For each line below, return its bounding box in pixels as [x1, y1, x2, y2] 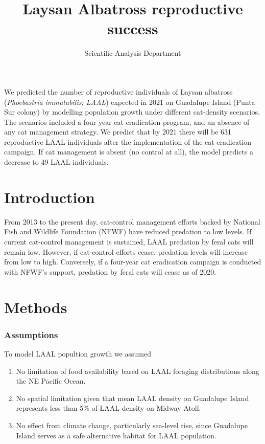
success [107, 18, 158, 39]
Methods [4, 296, 67, 317]
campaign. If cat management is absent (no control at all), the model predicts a [4, 146, 253, 157]
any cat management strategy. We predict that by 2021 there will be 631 [4, 126, 232, 137]
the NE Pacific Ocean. [16, 375, 86, 386]
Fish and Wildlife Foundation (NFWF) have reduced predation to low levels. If [4, 226, 252, 237]
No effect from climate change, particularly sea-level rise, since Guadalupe [16, 419, 248, 430]
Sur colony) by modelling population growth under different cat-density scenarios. [4, 106, 260, 117]
